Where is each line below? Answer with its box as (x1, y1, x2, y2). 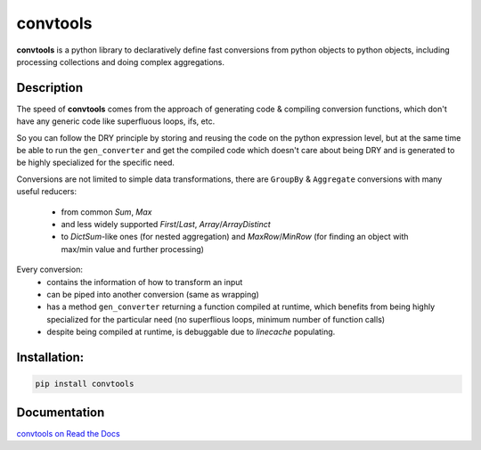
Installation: (16, 349, 85, 364)
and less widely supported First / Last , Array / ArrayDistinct (61, 218, 271, 229)
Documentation (16, 405, 105, 420)
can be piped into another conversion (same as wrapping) (46, 289, 260, 299)
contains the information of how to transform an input (46, 276, 243, 287)
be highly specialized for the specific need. (16, 157, 175, 168)
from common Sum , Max (61, 206, 152, 217)
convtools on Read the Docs (16, 428, 120, 438)
